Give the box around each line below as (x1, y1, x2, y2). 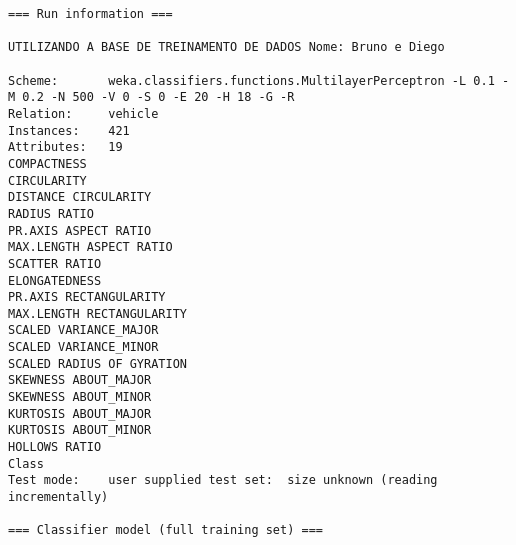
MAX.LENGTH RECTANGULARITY (8, 306, 187, 321)
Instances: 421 (8, 123, 130, 138)
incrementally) (8, 490, 109, 505)
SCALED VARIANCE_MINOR (8, 340, 159, 355)
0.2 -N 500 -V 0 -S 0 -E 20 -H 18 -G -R (22, 90, 295, 105)
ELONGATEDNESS (8, 273, 102, 288)
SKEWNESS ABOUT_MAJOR (8, 373, 152, 388)
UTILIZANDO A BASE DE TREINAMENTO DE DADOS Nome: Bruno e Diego (8, 40, 445, 55)
